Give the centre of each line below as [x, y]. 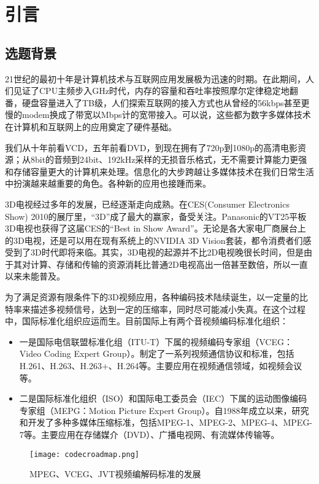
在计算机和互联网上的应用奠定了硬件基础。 [91, 126]
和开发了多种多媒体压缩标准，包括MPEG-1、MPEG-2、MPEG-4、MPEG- [166, 422]
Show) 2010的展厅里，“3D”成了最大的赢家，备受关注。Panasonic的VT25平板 [156, 216]
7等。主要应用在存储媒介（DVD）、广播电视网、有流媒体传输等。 [149, 435]
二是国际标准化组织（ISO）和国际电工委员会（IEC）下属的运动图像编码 [163, 398]
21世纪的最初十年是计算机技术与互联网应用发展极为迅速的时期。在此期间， [155, 78]
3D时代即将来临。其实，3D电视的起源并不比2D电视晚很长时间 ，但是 [167, 252]
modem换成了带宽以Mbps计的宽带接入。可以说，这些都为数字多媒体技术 [166, 115]
